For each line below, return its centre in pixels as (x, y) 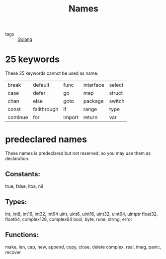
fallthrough (46, 109)
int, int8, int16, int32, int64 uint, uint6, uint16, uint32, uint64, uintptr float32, (82, 214)
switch (117, 101)
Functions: (22, 235)
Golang (25, 39)
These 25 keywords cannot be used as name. (52, 73)
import (71, 118)
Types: (16, 202)
